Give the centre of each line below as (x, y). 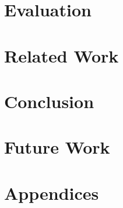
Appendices (52, 193)
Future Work (57, 147)
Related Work (61, 55)
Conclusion (49, 101)
